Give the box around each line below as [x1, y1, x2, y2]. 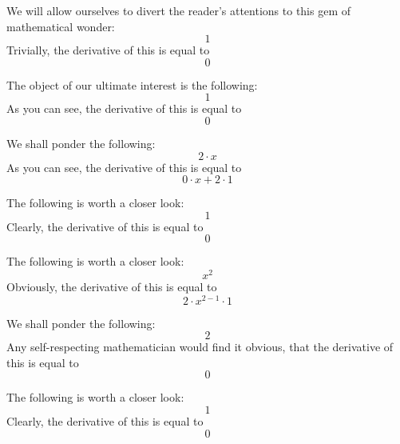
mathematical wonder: [6, 18, 115, 34]
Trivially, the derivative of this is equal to [6, 42, 210, 58]
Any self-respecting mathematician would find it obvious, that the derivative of [6, 338, 394, 355]
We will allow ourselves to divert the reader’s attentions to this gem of [6, 2, 351, 18]
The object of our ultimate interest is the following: [6, 76, 258, 93]
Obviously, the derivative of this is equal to [6, 278, 217, 295]
